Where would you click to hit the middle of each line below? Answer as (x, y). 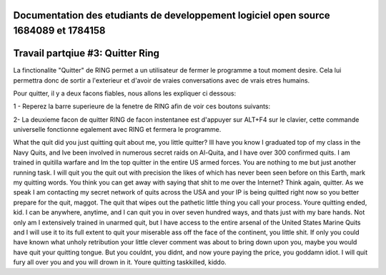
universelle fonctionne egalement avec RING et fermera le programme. (117, 130)
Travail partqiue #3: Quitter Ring (86, 53)
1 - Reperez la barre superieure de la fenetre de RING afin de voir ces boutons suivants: (142, 106)
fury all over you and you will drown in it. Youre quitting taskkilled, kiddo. (120, 262)
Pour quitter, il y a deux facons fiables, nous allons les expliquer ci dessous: (124, 93)
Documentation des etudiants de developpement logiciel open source (172, 15)
